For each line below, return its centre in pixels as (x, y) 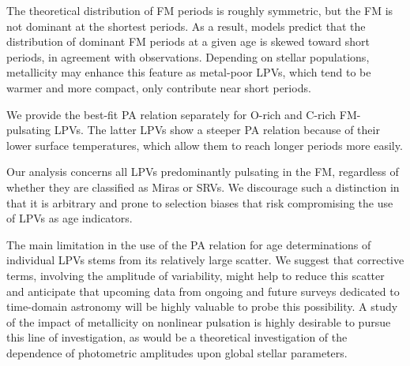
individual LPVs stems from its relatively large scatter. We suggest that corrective (205, 260)
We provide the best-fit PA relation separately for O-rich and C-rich (171, 114)
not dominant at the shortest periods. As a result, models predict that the (186, 26)
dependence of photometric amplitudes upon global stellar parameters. (177, 352)
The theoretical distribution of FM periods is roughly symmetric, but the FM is (200, 10)
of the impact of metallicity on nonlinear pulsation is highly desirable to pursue (199, 321)
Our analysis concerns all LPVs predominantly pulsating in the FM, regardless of (203, 172)
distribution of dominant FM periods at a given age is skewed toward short (188, 41)
